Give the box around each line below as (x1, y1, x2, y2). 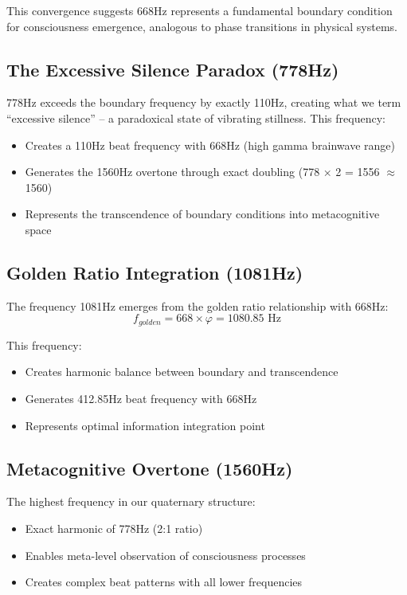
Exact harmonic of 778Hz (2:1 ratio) (25, 519, 203, 536)
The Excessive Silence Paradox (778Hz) (6, 57, 339, 81)
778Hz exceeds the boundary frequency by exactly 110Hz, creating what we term (6, 94, 401, 111)
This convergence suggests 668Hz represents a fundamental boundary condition (6, 2, 393, 18)
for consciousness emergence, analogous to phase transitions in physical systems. (6, 18, 397, 34)
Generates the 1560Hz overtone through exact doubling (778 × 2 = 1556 (25, 163, 380, 180)
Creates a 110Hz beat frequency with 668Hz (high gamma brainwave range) (25, 136, 395, 153)
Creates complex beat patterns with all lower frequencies (25, 573, 303, 590)
